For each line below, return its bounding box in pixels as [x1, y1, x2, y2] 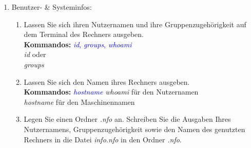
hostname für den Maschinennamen [24, 96, 135, 107]
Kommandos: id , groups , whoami [24, 39, 132, 49]
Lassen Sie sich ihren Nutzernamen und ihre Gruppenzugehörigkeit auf [24, 18, 246, 29]
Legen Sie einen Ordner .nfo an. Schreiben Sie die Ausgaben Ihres [24, 114, 231, 124]
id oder [24, 49, 46, 60]
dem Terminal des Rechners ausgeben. [24, 29, 144, 40]
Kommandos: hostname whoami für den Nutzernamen [24, 86, 199, 97]
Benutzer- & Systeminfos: [11, 2, 92, 12]
